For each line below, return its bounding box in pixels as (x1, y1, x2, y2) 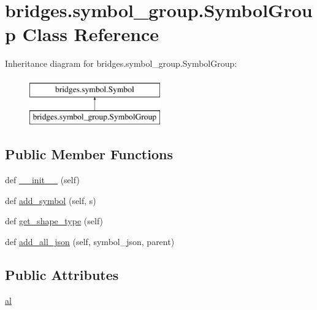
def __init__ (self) (5, 173, 80, 186)
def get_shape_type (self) (5, 214, 104, 227)
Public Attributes (5, 265, 119, 284)
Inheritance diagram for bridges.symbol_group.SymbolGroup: (5, 57, 237, 70)
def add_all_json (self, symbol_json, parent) (5, 235, 175, 248)
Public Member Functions (5, 145, 173, 164)
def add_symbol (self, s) (5, 194, 96, 206)
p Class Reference (5, 21, 159, 47)
